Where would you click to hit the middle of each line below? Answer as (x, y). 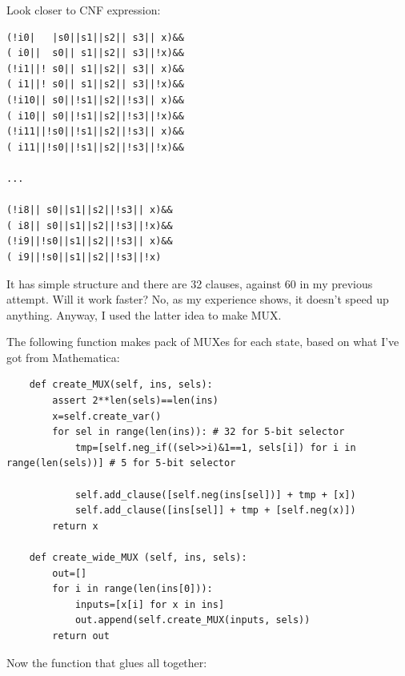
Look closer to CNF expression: (84, 10)
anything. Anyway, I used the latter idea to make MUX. (144, 314)
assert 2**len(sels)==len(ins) (135, 401)
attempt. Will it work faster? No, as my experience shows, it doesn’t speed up (198, 299)
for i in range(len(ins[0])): (132, 589)
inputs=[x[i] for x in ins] (150, 604)
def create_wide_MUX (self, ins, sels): (138, 557)
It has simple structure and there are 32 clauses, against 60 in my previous (190, 283)
